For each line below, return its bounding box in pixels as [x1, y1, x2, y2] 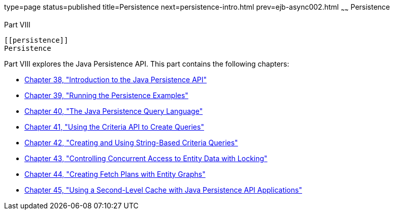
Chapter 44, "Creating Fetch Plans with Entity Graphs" [24, 169, 206, 178]
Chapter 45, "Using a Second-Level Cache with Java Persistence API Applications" [24, 185, 302, 194]
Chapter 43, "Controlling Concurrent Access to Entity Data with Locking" [24, 154, 268, 163]
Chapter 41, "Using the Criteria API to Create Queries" [24, 122, 204, 131]
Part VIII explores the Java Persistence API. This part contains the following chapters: [4, 59, 289, 68]
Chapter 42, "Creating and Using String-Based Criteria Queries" [24, 138, 238, 147]
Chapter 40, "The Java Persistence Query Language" [24, 106, 203, 115]
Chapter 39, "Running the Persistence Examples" [24, 90, 188, 100]
